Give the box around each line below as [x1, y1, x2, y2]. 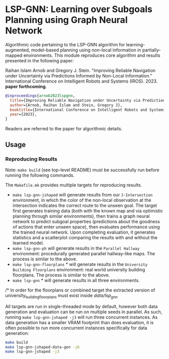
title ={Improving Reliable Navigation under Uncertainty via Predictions [10, 98, 167, 103]
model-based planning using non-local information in [31, 47, 141, 53]
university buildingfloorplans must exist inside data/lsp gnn [5, 292, 118, 300]
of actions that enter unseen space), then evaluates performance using [12, 224, 160, 230]
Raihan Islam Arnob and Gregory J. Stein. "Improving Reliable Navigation [5, 67, 156, 74]
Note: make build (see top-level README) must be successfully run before [5, 167, 160, 173]
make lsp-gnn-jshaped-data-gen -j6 [5, 344, 80, 349]
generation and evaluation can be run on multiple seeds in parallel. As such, [5, 309, 162, 315]
